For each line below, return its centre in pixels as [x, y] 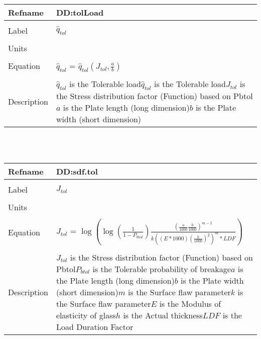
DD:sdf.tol [77, 172]
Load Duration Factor [95, 326]
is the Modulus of [190, 303]
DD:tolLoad [80, 12]
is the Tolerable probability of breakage [162, 269]
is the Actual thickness [163, 315]
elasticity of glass [86, 315]
